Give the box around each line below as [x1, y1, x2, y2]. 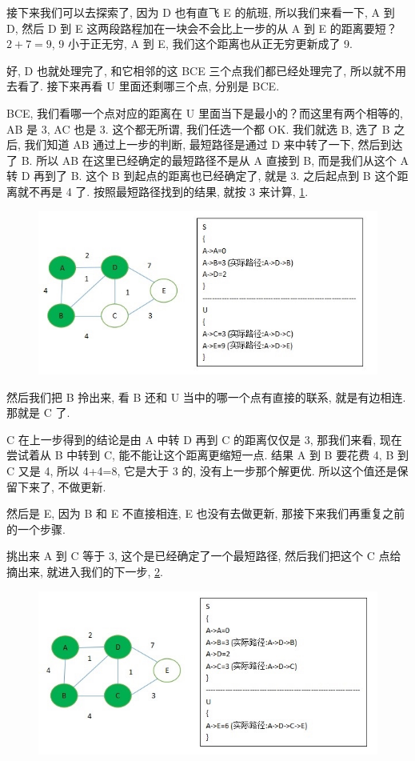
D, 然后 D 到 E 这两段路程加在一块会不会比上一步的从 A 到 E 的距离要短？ [6, 19, 397, 36]
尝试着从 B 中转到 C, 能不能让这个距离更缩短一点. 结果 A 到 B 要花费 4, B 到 [6, 447, 409, 463]
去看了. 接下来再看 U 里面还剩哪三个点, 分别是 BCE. [6, 78, 280, 94]
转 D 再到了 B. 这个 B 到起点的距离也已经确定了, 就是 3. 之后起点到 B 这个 [6, 167, 397, 184]
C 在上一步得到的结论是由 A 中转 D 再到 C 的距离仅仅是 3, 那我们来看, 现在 [6, 431, 402, 447]
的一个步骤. [6, 520, 66, 537]
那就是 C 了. [6, 404, 70, 421]
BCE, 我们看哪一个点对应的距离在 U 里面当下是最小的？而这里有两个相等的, [6, 104, 403, 121]
